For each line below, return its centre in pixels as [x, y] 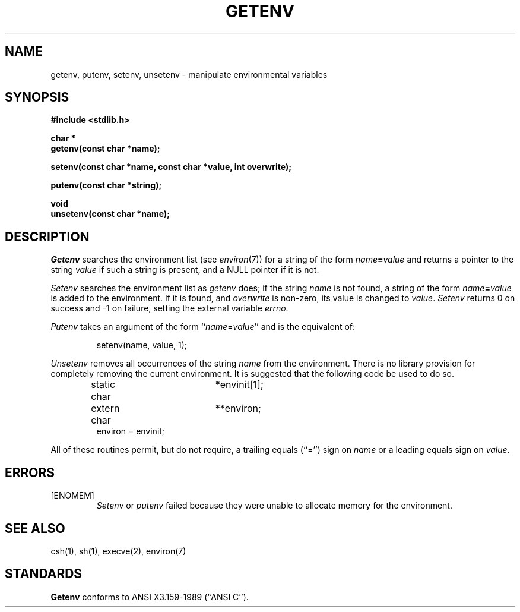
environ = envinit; [131, 431]
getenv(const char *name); [105, 149]
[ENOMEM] [72, 496]
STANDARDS [44, 574]
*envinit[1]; [239, 385]
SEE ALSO [35, 528]
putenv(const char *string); [106, 185]
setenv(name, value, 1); [142, 345]
